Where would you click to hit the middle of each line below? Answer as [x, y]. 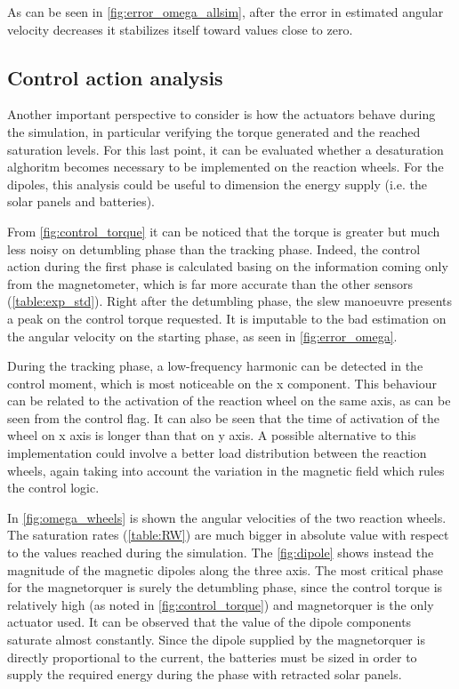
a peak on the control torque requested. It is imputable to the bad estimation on [227, 318]
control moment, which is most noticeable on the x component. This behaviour [222, 383]
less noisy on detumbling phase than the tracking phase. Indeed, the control [214, 248]
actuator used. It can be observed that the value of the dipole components [209, 622]
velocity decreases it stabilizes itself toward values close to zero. [180, 29]
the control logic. [53, 488]
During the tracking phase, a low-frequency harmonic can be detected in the [215, 366]
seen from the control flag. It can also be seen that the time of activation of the [223, 417]
